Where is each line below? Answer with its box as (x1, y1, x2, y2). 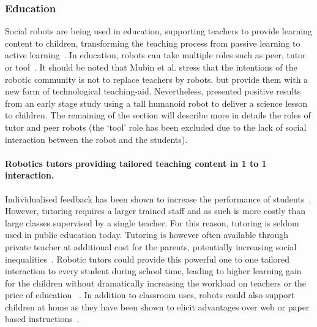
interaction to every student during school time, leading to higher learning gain (5, 264, 302, 277)
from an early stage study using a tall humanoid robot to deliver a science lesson (5, 96, 308, 109)
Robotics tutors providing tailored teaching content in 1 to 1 (5, 156, 267, 169)
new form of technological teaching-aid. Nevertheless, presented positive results (5, 85, 301, 98)
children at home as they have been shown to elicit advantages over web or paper (5, 300, 310, 313)
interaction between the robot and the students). (5, 133, 188, 145)
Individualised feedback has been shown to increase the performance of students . (5, 192, 311, 205)
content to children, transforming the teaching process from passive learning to (5, 36, 300, 49)
